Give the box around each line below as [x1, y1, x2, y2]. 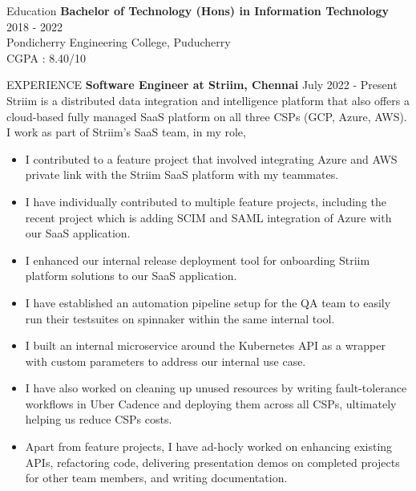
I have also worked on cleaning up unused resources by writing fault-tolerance [25, 379, 407, 396]
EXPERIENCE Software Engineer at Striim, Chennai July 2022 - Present [6, 76, 398, 93]
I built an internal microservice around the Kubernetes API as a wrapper [25, 337, 386, 354]
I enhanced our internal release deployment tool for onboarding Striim [25, 251, 370, 268]
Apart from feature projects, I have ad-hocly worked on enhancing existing [25, 438, 393, 455]
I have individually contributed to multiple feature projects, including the [25, 193, 387, 209]
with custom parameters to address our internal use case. [25, 352, 306, 369]
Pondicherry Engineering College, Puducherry [6, 34, 231, 51]
